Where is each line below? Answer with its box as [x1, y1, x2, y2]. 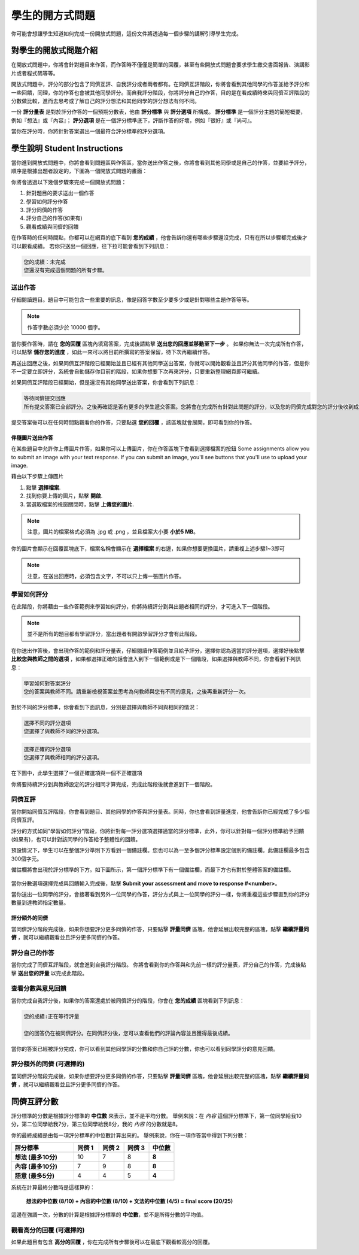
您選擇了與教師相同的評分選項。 [23, 754, 103, 761]
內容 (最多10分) [14, 1162, 58, 1171]
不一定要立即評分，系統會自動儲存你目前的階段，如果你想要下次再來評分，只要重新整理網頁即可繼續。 [11, 368, 263, 375]
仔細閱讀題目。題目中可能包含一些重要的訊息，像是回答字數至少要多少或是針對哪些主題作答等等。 [11, 296, 252, 303]
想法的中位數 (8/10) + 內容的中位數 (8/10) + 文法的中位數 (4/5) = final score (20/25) [26, 1198, 233, 1205]
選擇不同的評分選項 [23, 719, 71, 726]
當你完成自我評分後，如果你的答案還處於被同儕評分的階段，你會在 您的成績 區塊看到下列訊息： [11, 997, 245, 1004]
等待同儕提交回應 [23, 395, 66, 402]
